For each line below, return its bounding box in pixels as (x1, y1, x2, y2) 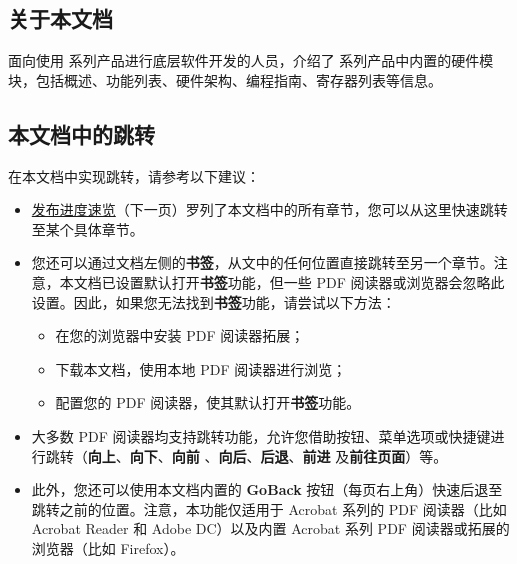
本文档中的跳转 (8, 118, 155, 149)
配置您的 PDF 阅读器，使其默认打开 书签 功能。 (55, 392, 361, 413)
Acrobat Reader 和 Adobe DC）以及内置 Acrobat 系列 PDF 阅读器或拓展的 (31, 518, 510, 539)
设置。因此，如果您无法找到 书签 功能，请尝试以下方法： (31, 291, 396, 312)
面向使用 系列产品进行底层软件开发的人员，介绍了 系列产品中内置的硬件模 (8, 50, 494, 71)
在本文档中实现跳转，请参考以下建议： (8, 165, 260, 186)
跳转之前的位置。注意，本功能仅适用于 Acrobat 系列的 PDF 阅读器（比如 (31, 498, 507, 519)
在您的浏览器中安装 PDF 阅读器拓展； (55, 325, 305, 346)
